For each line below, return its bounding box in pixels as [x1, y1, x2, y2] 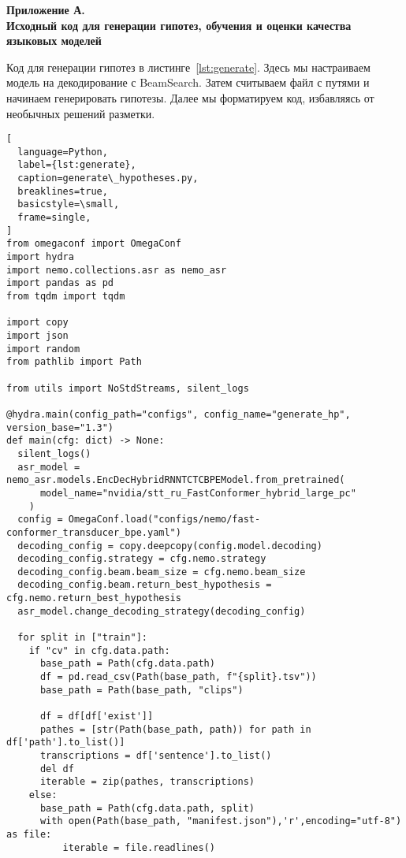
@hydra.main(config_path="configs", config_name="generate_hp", [6, 408, 351, 420]
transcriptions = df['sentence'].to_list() [39, 750, 272, 761]
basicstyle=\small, [17, 199, 120, 210]
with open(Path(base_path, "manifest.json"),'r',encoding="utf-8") [39, 815, 402, 827]
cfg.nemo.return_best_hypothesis [6, 592, 181, 604]
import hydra [6, 251, 74, 263]
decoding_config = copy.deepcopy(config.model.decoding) [17, 540, 322, 552]
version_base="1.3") [6, 422, 114, 433]
